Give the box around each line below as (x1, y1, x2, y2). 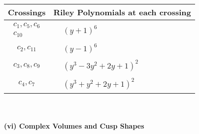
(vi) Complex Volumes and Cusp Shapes (4, 120, 144, 131)
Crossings (8, 6, 46, 18)
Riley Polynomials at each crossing (53, 6, 191, 18)
